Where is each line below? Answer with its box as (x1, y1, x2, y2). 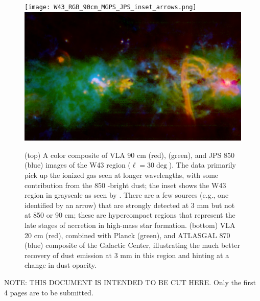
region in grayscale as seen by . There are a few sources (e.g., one (25, 190, 229, 200)
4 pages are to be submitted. (4, 287, 93, 297)
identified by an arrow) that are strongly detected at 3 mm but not (25, 199, 235, 210)
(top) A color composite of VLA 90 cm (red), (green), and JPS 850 (25, 149, 235, 160)
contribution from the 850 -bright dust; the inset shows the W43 (25, 179, 226, 190)
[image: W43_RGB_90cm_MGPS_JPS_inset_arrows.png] (25, 4, 197, 11)
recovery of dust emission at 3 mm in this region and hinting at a (25, 249, 229, 260)
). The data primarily (169, 159, 236, 170)
